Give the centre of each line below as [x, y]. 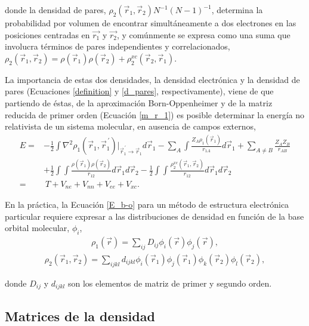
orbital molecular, [37, 228]
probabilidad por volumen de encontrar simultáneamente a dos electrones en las [151, 23]
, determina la [237, 10]
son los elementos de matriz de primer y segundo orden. [170, 283]
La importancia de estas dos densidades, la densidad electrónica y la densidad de [152, 79]
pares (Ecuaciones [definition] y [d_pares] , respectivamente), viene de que [139, 91]
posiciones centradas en [47, 34]
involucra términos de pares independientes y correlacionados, [118, 46]
